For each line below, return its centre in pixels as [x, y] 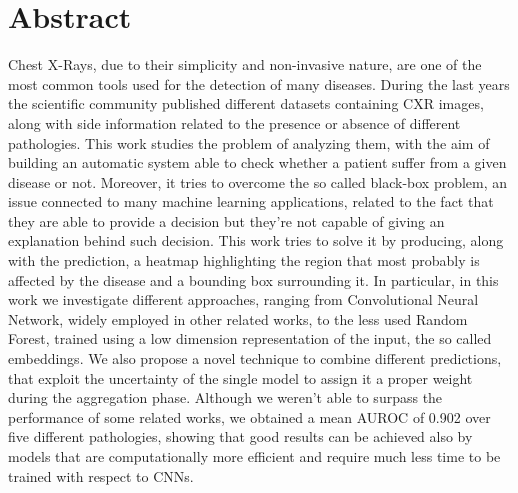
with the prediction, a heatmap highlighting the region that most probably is [244, 260]
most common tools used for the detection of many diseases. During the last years [259, 83]
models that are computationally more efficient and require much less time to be [254, 456]
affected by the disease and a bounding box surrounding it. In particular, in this [253, 279]
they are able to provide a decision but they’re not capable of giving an [226, 220]
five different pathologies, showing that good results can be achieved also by [240, 436]
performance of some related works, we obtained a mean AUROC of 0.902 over [249, 416]
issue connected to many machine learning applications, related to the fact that [251, 201]
